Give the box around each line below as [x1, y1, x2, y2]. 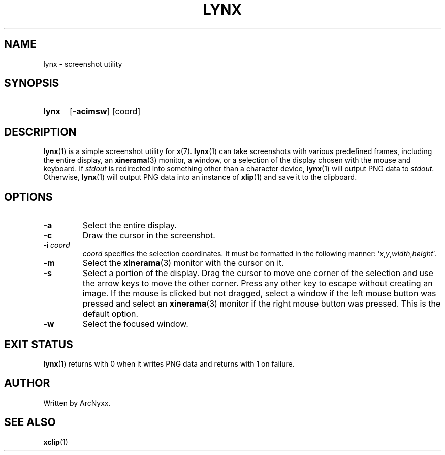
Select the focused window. [82, 319, 188, 329]
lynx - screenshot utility [43, 59, 122, 68]
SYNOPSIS [4, 77, 59, 90]
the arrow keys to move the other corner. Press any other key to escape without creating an [82, 278, 433, 289]
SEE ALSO [4, 416, 56, 429]
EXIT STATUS [4, 338, 73, 351]
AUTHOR [4, 377, 50, 390]
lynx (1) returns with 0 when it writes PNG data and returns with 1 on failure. [43, 359, 295, 368]
